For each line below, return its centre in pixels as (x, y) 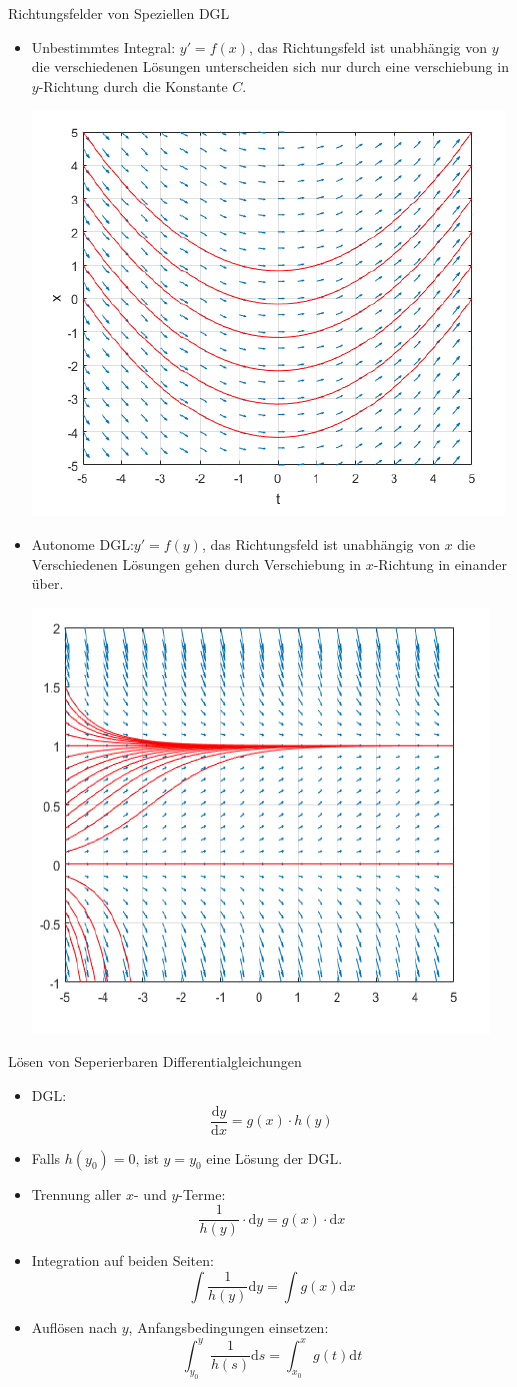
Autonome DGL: (82, 543)
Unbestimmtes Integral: (103, 46)
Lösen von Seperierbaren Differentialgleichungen (155, 1061)
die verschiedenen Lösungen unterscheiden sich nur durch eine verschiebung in (270, 66)
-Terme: (202, 1193)
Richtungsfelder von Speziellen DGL (119, 13)
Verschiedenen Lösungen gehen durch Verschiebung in (196, 563)
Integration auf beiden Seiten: (122, 1260)
